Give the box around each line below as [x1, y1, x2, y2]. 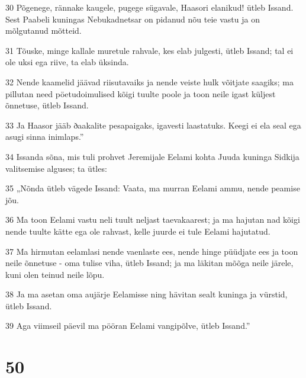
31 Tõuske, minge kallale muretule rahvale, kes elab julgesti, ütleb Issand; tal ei [5, 44, 294, 56]
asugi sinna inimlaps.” [5, 130, 84, 143]
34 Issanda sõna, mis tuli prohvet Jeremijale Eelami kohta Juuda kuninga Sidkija [5, 150, 299, 162]
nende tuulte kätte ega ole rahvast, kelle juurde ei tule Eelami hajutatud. [5, 225, 270, 237]
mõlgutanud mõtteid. [5, 24, 82, 37]
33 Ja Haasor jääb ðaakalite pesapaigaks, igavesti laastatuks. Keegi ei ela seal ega [5, 118, 301, 131]
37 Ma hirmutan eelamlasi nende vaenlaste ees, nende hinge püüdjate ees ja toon [5, 245, 298, 257]
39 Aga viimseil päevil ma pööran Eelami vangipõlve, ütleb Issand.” [5, 319, 250, 332]
